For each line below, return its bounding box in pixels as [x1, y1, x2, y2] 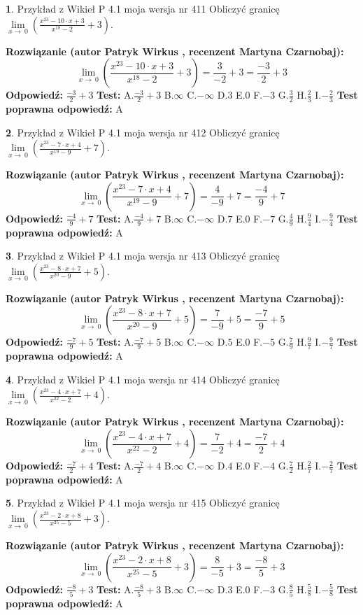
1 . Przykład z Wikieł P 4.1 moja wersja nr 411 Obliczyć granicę [6, 1, 280, 15]
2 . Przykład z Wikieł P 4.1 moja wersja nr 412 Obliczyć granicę [6, 125, 280, 139]
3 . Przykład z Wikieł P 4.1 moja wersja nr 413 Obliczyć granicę [6, 248, 280, 263]
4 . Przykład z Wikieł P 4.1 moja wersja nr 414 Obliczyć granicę [6, 372, 280, 386]
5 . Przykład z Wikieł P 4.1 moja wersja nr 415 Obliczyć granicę [6, 495, 280, 510]
